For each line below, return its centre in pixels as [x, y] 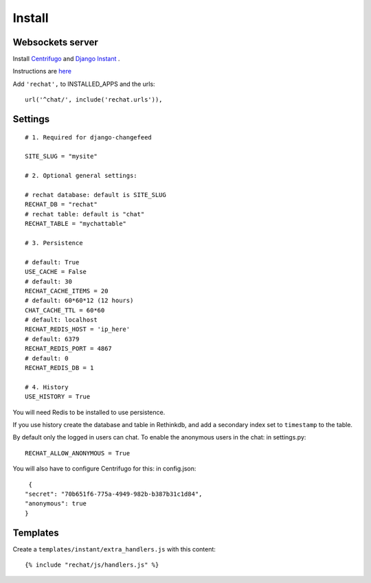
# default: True [52, 262]
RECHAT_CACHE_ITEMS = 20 [67, 291]
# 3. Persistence [54, 243]
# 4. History [47, 387]
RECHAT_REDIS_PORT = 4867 [69, 349]
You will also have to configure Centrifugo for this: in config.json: [104, 469]
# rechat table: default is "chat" [85, 214]
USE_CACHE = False [56, 272]
